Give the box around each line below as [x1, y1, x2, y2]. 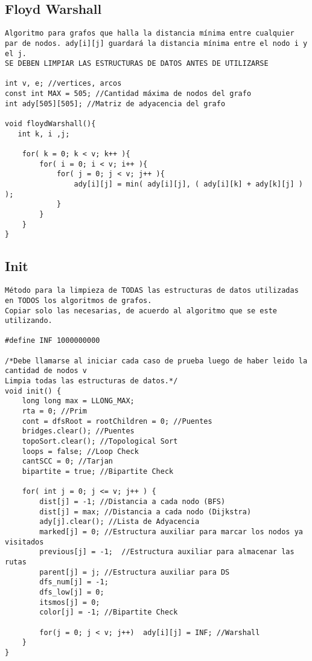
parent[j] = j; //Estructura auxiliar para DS [39, 567, 230, 576]
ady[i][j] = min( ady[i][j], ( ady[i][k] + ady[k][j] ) [74, 180, 303, 189]
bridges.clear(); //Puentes [22, 427, 135, 436]
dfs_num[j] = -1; [39, 578, 109, 587]
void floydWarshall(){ [5, 120, 96, 129]
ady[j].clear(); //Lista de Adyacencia [39, 517, 200, 526]
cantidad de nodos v [5, 366, 88, 375]
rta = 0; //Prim [22, 407, 88, 416]
